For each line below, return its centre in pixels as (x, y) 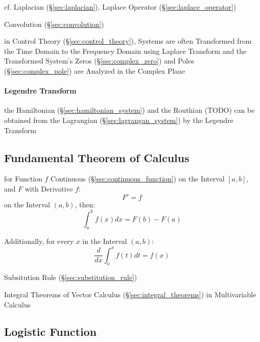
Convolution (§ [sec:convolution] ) (54, 24)
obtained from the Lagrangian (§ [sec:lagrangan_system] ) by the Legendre (119, 120)
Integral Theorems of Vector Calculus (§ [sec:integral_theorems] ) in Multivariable (130, 294)
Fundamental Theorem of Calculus (97, 157)
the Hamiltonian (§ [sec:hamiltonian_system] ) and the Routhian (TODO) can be (129, 110)
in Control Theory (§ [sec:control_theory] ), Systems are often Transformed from (128, 41)
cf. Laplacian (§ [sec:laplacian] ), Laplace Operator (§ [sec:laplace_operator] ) (120, 7)
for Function (23, 179)
